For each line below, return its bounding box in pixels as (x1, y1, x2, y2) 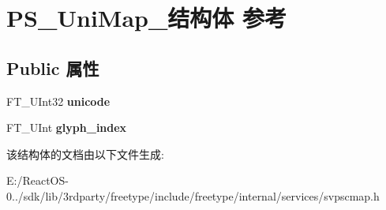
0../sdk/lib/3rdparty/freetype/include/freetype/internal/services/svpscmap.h (6, 187, 380, 204)
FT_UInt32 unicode (6, 92, 111, 109)
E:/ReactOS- (6, 172, 69, 189)
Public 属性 (6, 55, 99, 80)
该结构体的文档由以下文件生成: (6, 145, 164, 162)
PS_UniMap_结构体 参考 (6, 2, 287, 34)
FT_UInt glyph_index (6, 119, 127, 136)
